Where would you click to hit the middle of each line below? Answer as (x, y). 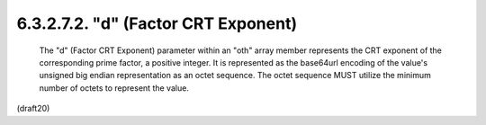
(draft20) (33, 109)
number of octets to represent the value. (114, 88)
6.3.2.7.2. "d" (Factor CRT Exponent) (157, 23)
